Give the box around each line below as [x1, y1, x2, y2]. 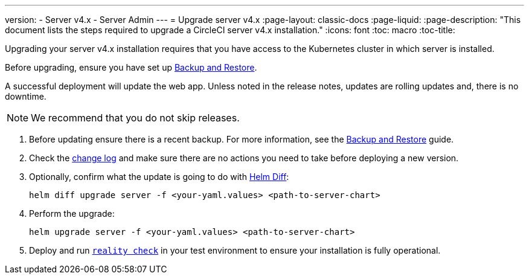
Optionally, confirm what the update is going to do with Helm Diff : [29, 172, 289, 182]
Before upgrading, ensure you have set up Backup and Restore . [5, 62, 257, 72]
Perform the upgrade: [29, 208, 115, 219]
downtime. [5, 91, 46, 101]
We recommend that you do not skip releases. [31, 112, 240, 124]
